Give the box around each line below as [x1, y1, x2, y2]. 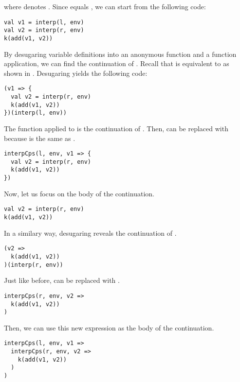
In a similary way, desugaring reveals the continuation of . [4, 227, 177, 238]
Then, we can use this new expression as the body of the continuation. [4, 322, 214, 332]
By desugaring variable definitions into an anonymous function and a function [4, 49, 237, 59]
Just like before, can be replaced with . [4, 275, 120, 285]
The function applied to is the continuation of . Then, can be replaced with [4, 123, 228, 133]
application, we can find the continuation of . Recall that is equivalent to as [4, 58, 229, 69]
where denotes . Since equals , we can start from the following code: [4, 1, 206, 11]
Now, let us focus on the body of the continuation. [4, 188, 154, 198]
